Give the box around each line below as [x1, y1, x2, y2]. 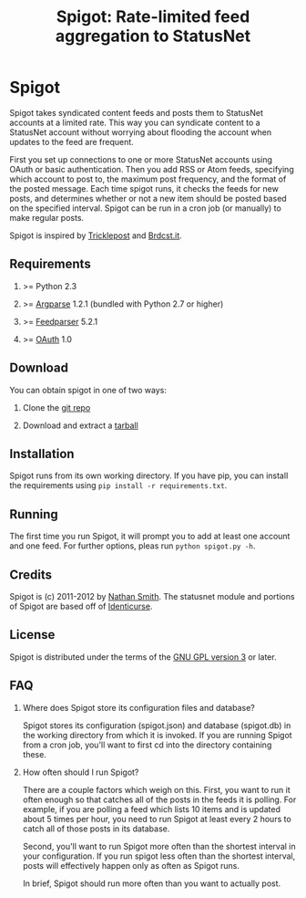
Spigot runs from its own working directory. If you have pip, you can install [9, 470, 289, 481]
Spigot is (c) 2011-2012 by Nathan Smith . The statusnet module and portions [9, 591, 295, 601]
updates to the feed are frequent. [9, 136, 134, 147]
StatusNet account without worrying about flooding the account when [9, 126, 272, 138]
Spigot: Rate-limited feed [56, 6, 250, 27]
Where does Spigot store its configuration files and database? [22, 702, 255, 713]
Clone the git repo [22, 402, 91, 412]
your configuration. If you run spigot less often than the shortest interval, [22, 851, 296, 861]
